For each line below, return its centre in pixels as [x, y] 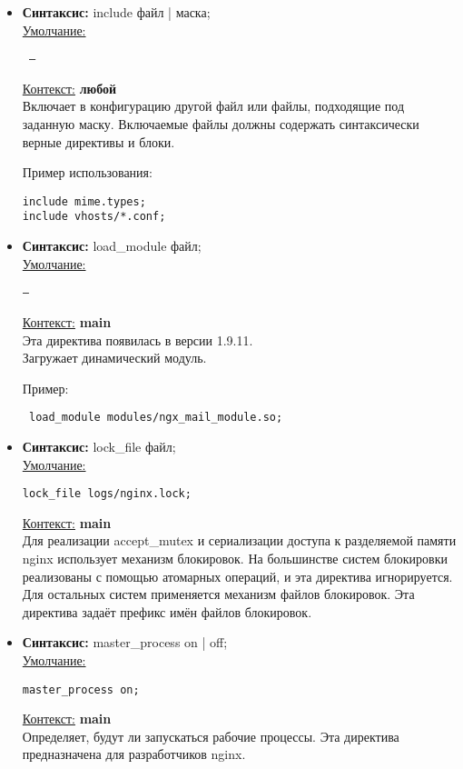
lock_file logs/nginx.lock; [107, 494]
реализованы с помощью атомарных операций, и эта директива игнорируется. [237, 576]
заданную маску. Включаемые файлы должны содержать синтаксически [221, 124]
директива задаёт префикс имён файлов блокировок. [167, 611]
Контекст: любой [69, 88]
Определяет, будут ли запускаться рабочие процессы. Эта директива [211, 736]
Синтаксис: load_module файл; [112, 246]
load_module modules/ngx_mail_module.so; [156, 418]
